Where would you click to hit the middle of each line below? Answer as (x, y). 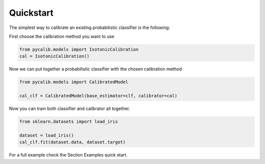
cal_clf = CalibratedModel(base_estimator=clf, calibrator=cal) (98, 96)
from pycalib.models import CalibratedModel (74, 82)
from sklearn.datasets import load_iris (68, 122)
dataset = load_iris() (47, 135)
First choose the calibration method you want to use (62, 36)
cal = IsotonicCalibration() (54, 56)
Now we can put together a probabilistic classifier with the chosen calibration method (95, 69)
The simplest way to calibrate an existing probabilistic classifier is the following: (90, 27)
